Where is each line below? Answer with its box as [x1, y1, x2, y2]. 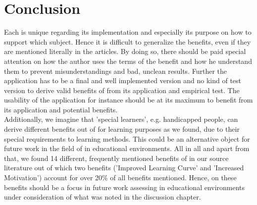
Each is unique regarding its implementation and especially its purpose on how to [4, 27, 252, 37]
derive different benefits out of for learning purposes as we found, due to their [4, 124, 240, 134]
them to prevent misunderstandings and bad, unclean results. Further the [4, 65, 227, 76]
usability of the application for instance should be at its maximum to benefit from [4, 95, 253, 105]
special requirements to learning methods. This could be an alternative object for [4, 133, 250, 144]
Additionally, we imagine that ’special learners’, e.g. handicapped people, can [4, 114, 238, 124]
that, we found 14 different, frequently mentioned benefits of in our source [4, 153, 229, 163]
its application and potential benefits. [4, 104, 118, 114]
